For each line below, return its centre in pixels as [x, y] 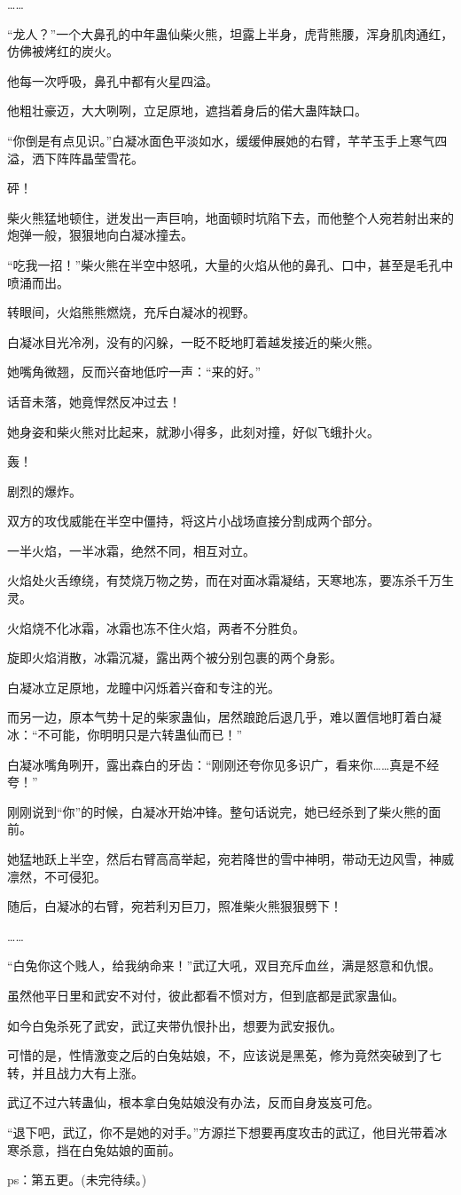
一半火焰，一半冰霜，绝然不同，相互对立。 [131, 550]
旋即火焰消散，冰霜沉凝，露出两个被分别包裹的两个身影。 [175, 657]
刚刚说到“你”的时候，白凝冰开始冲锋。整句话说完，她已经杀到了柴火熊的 [218, 811]
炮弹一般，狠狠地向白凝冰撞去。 [100, 235]
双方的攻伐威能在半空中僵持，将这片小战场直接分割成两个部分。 [193, 521]
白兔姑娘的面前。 [131, 1149]
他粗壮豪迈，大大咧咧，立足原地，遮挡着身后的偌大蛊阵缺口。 [187, 111]
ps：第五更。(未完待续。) [77, 1179]
